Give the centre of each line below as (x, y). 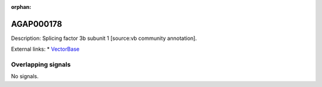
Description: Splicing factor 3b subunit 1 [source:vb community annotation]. (104, 38)
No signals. (25, 76)
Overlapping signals (41, 64)
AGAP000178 (37, 24)
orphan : (21, 7)
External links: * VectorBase (45, 49)
